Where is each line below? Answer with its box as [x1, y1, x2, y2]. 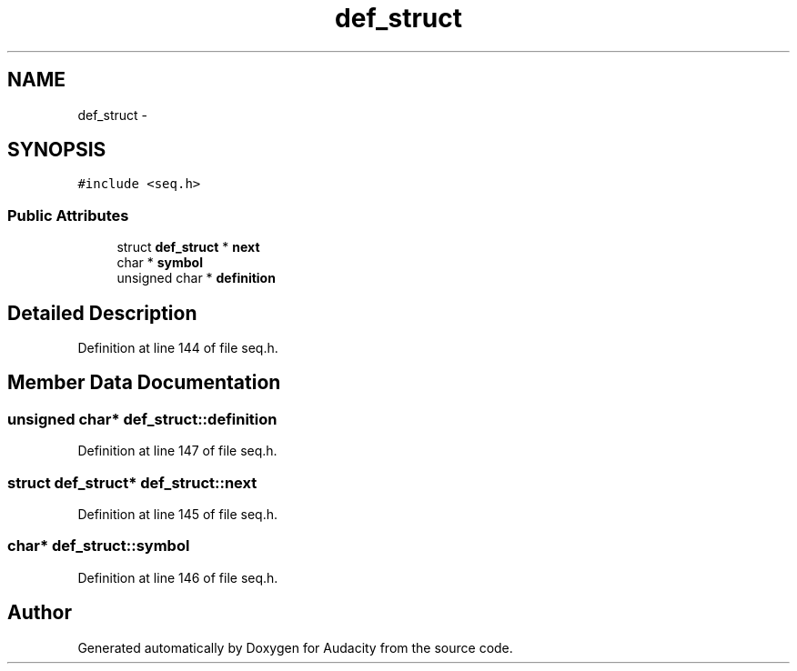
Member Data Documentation [7, 371, 281, 395]
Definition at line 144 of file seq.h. [77, 340, 278, 356]
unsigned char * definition [116, 270, 276, 286]
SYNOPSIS [7, 138, 106, 162]
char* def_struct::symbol [7, 536, 190, 556]
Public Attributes [7, 205, 129, 225]
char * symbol [116, 255, 203, 271]
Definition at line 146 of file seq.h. [77, 569, 278, 586]
